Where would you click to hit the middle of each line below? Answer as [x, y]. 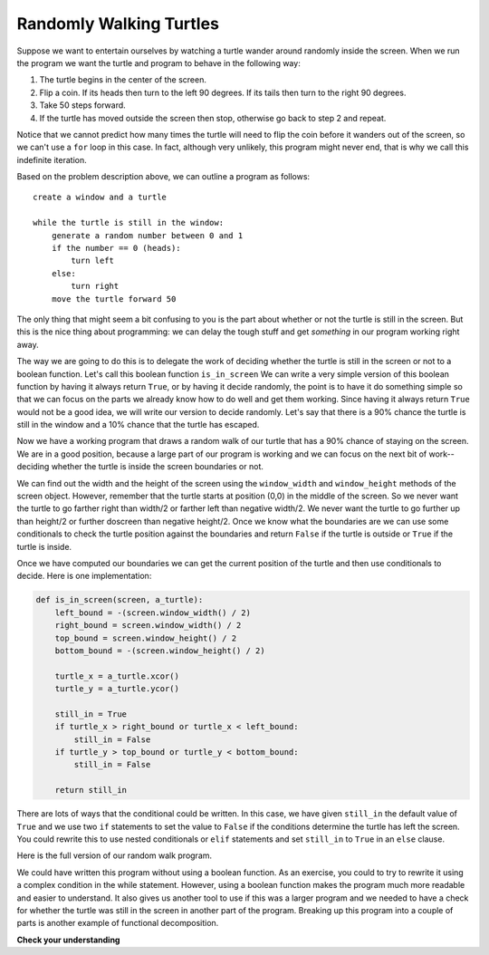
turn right [95, 286]
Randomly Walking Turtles [118, 24]
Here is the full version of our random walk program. [115, 855]
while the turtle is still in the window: [129, 223]
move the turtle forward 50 [114, 299]
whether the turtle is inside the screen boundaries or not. [158, 467]
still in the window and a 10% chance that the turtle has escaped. [138, 425]
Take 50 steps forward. [82, 105]
